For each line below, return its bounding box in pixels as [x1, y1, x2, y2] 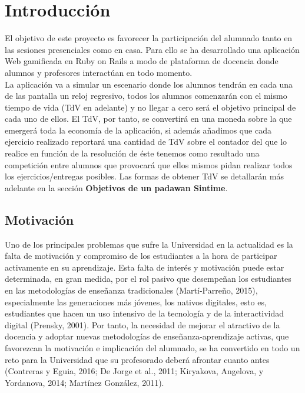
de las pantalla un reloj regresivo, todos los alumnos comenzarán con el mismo [5, 89, 287, 102]
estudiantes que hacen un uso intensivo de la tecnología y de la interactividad [5, 307, 284, 319]
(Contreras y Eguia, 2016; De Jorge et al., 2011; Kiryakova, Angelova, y [5, 365, 264, 377]
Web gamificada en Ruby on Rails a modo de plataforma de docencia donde [5, 55, 279, 67]
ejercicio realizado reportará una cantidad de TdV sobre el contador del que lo [5, 135, 287, 148]
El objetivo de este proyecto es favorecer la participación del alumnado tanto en [5, 32, 293, 44]
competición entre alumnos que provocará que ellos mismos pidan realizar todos [5, 158, 293, 171]
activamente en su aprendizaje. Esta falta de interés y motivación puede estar [5, 261, 284, 273]
